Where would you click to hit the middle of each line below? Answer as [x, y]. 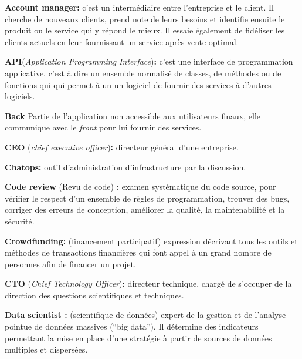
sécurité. [20, 221]
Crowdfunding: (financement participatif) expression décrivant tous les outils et [151, 241]
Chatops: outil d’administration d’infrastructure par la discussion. [125, 167]
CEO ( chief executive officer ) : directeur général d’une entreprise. [122, 147]
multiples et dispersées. [46, 349]
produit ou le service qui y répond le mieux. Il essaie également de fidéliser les [145, 30]
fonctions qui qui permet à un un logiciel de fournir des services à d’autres [138, 84]
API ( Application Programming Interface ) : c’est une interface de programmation [149, 61]
